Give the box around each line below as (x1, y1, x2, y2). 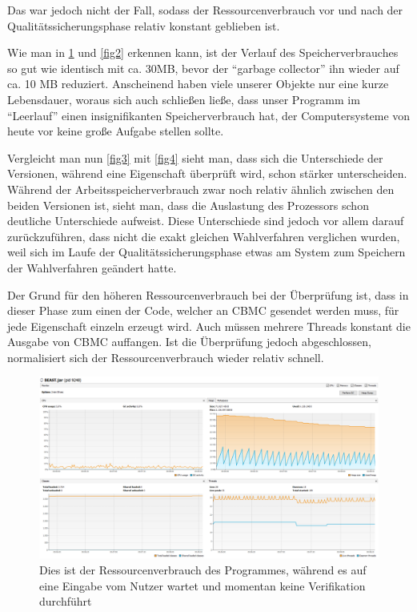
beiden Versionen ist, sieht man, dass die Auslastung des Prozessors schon (7, 196, 369, 213)
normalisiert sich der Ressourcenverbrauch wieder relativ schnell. (7, 348, 324, 365)
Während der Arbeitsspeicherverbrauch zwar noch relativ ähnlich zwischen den (7, 180, 395, 197)
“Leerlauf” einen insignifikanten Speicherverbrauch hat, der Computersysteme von (7, 107, 411, 123)
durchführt (39, 593, 92, 610)
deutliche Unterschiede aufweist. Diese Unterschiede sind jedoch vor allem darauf (7, 212, 404, 229)
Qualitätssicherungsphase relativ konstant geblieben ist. (7, 17, 280, 34)
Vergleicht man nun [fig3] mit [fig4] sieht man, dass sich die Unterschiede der (7, 149, 383, 166)
